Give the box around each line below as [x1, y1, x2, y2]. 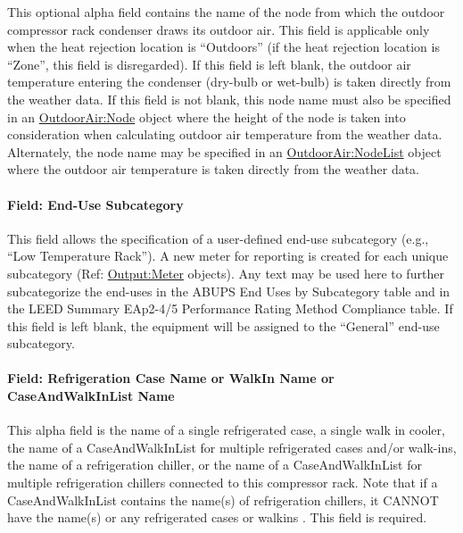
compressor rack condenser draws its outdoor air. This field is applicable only [7, 20, 430, 38]
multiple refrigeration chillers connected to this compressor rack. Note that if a [7, 473, 438, 492]
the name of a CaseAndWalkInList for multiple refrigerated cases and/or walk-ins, [7, 437, 457, 456]
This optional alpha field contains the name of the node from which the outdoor [7, 3, 445, 21]
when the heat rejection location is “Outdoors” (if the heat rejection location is [7, 37, 440, 56]
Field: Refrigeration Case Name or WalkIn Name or [7, 369, 335, 387]
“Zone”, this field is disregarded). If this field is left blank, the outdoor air [7, 54, 411, 73]
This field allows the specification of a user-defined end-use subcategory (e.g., [7, 229, 429, 247]
